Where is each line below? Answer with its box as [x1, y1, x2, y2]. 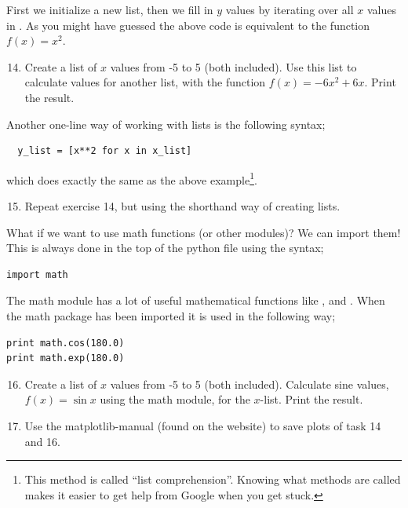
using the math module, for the [100, 391, 250, 407]
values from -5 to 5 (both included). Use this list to [110, 58, 357, 75]
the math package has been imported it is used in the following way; [6, 307, 336, 323]
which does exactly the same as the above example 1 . [6, 169, 257, 188]
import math [6, 269, 68, 280]
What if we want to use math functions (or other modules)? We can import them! [6, 224, 401, 240]
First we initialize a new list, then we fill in [6, 2, 213, 17]
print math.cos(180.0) [6, 337, 125, 349]
